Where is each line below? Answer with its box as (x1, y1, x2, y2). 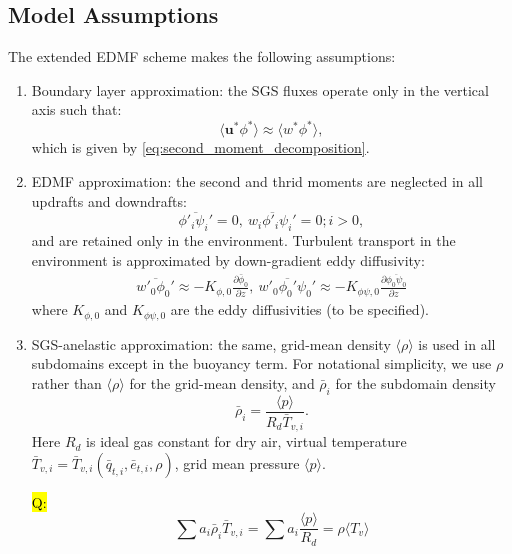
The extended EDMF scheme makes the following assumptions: (8, 46, 396, 67)
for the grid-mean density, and (129, 372, 315, 393)
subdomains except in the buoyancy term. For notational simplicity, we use (31, 353, 492, 374)
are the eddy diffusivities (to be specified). (170, 299, 429, 320)
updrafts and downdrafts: (31, 190, 187, 211)
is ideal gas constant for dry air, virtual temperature (86, 431, 407, 452)
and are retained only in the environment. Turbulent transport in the (31, 230, 456, 251)
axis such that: (31, 99, 122, 120)
